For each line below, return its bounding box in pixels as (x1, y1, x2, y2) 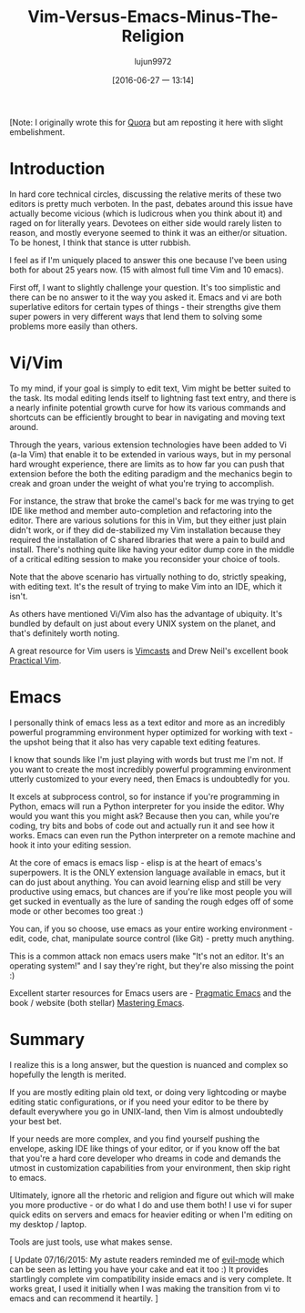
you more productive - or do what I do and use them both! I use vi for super (9, 1199, 293, 1210)
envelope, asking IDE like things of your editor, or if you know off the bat (9, 1143, 280, 1154)
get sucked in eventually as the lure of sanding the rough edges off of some (9, 896, 294, 907)
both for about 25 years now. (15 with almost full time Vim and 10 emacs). (9, 264, 284, 275)
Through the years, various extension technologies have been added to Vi (9, 439, 287, 450)
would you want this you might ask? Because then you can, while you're (9, 810, 280, 821)
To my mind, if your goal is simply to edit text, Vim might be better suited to (9, 383, 291, 394)
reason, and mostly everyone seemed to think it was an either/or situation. (9, 227, 288, 238)
